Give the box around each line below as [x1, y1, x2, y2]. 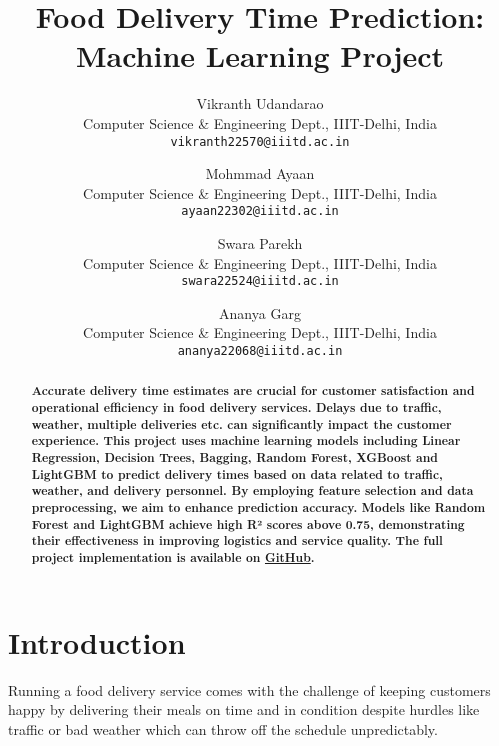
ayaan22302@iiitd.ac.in [181, 204, 339, 219]
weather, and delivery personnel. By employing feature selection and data [31, 482, 474, 500]
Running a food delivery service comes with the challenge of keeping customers [8, 679, 491, 700]
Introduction [8, 621, 186, 662]
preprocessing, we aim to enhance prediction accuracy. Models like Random [31, 499, 486, 517]
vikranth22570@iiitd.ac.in [170, 134, 350, 149]
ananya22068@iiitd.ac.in [177, 344, 343, 359]
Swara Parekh [217, 233, 303, 253]
